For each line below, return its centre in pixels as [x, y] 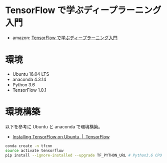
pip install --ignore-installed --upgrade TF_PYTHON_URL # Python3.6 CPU [84, 155]
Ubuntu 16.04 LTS [31, 74]
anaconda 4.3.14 [29, 79]
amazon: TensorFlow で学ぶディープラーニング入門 [65, 38]
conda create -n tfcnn [29, 146]
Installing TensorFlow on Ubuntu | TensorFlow [61, 136]
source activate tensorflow [34, 150]
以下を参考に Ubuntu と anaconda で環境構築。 [54, 126]
